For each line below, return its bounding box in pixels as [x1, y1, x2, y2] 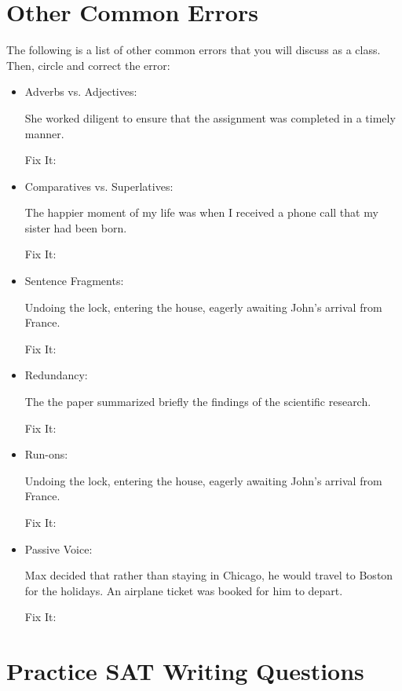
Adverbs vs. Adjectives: [24, 83, 137, 100]
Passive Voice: [24, 540, 93, 557]
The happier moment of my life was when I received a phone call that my [24, 204, 378, 221]
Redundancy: [24, 367, 88, 383]
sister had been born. [24, 219, 127, 236]
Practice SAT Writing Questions [6, 655, 364, 687]
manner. [24, 125, 64, 141]
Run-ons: [24, 446, 68, 462]
